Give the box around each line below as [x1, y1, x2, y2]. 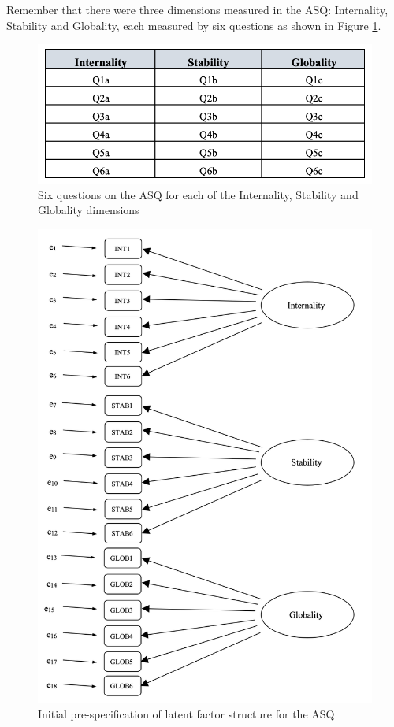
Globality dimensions [38, 202, 139, 218]
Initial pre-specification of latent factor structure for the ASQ [38, 705, 335, 721]
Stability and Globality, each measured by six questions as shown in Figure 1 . [6, 17, 381, 33]
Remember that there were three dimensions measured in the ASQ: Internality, [6, 2, 388, 17]
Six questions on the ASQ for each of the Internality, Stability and [38, 186, 359, 202]
